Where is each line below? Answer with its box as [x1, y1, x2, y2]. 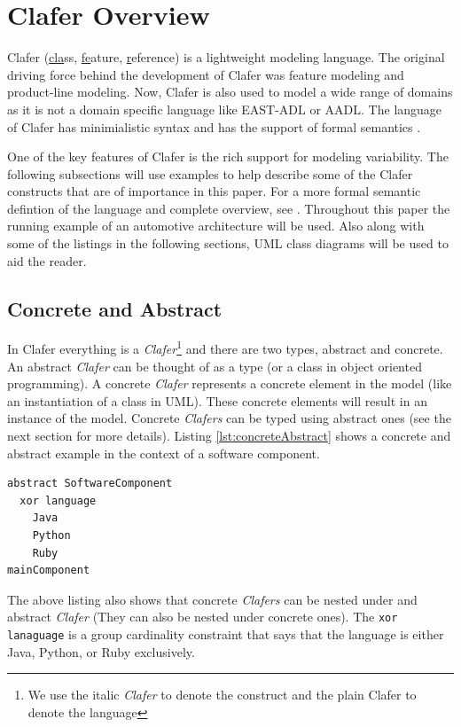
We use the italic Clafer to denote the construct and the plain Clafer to [27, 685, 417, 704]
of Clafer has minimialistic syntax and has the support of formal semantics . [7, 117, 421, 136]
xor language [20, 494, 97, 507]
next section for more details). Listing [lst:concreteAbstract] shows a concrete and [7, 426, 451, 445]
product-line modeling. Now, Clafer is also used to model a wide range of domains [7, 82, 453, 101]
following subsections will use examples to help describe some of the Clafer [7, 164, 413, 183]
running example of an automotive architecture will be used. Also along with [7, 216, 425, 235]
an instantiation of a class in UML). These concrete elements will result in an [7, 391, 427, 410]
